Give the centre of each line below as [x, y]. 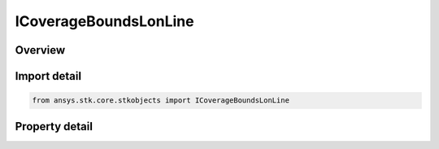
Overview [40, 50]
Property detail [54, 126]
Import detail [48, 76]
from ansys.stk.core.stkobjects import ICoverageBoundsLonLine [161, 101]
